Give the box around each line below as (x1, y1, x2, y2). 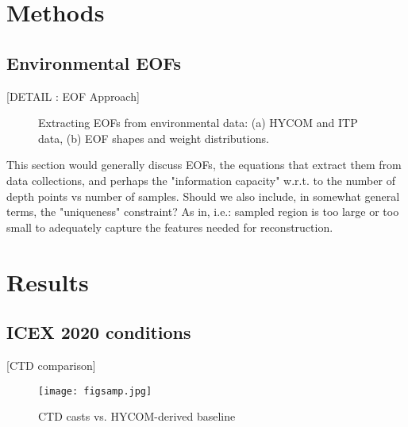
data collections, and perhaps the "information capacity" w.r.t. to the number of (6, 171, 395, 188)
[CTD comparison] (6, 356, 96, 373)
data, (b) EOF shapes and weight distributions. (38, 129, 269, 146)
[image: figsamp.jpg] (38, 385, 152, 397)
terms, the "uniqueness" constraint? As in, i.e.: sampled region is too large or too (6, 203, 399, 220)
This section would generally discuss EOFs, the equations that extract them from (6, 156, 402, 173)
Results (6, 265, 89, 298)
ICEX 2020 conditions (6, 320, 191, 344)
